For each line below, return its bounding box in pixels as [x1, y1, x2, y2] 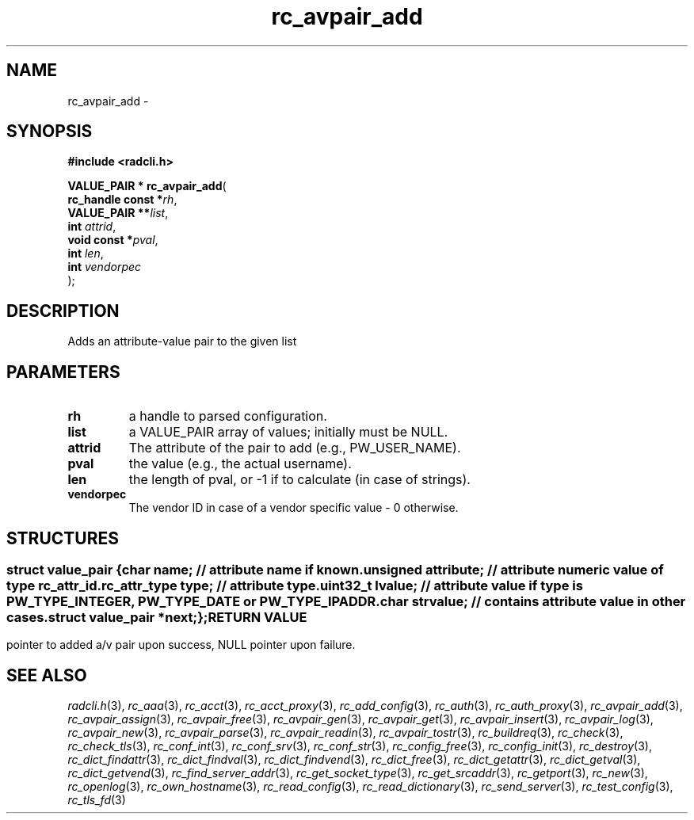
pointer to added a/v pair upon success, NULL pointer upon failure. [6, 638, 356, 652]
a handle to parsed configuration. [128, 408, 327, 425]
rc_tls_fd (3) [67, 793, 126, 807]
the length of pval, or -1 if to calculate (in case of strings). [128, 471, 471, 488]
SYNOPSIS [6, 121, 93, 142]
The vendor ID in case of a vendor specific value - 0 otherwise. [128, 501, 459, 515]
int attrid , [67, 219, 116, 234]
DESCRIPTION [6, 300, 120, 321]
